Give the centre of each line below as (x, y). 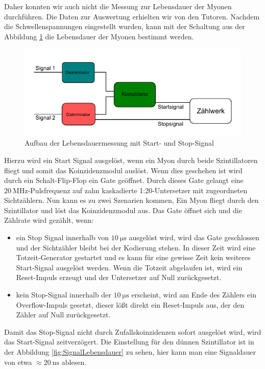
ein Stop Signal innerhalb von (63, 237)
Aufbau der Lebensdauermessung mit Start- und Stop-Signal (119, 143)
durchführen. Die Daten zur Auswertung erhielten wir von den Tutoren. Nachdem (132, 16)
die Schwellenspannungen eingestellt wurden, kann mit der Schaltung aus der (125, 26)
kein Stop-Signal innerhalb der (64, 295)
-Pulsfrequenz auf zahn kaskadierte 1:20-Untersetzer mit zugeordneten (138, 190)
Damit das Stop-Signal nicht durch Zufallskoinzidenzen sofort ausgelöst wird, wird (133, 331)
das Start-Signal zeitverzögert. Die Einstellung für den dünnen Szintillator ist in (129, 342)
